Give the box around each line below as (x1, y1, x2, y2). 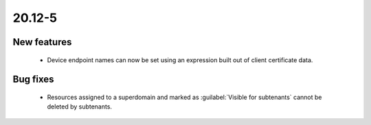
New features (12, 36, 72, 48)
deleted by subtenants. (47, 102, 113, 111)
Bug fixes (12, 74, 54, 85)
